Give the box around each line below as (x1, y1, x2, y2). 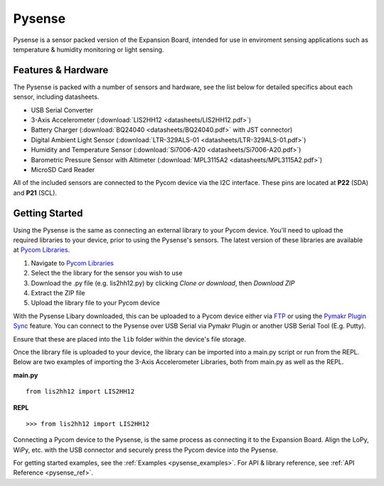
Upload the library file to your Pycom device (31, 299, 160, 307)
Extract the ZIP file (31, 289, 85, 297)
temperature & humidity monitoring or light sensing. (13, 45, 164, 53)
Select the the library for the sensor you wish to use (31, 269, 183, 278)
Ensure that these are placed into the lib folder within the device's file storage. (13, 334, 247, 343)
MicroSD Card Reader (31, 165, 95, 174)
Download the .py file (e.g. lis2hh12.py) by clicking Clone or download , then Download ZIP (31, 278, 295, 287)
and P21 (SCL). (13, 189, 57, 197)
